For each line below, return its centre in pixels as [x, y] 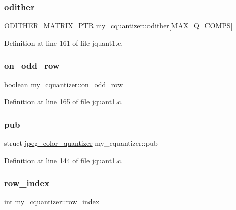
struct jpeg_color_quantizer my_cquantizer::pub [81, 143]
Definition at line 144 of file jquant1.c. [64, 160]
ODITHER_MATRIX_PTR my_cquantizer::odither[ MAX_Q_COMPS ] [119, 26]
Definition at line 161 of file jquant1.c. [64, 42]
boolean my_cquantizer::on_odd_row [64, 84]
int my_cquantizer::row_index [52, 202]
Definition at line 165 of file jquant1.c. [64, 101]
